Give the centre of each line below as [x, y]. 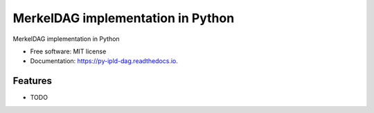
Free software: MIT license [68, 51]
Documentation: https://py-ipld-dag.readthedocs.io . [104, 61]
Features [32, 81]
